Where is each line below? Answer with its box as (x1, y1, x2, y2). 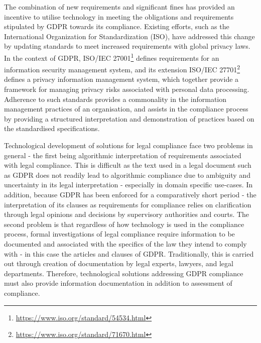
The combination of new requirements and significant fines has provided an (4, 2, 235, 12)
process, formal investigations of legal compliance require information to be (4, 228, 235, 239)
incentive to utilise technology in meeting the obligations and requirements (4, 11, 234, 22)
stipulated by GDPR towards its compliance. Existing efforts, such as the (4, 21, 229, 32)
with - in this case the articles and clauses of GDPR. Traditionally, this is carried (4, 248, 254, 259)
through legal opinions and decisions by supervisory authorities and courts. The (4, 209, 249, 219)
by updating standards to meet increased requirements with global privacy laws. (4, 41, 250, 51)
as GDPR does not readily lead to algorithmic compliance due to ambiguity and (4, 169, 250, 180)
